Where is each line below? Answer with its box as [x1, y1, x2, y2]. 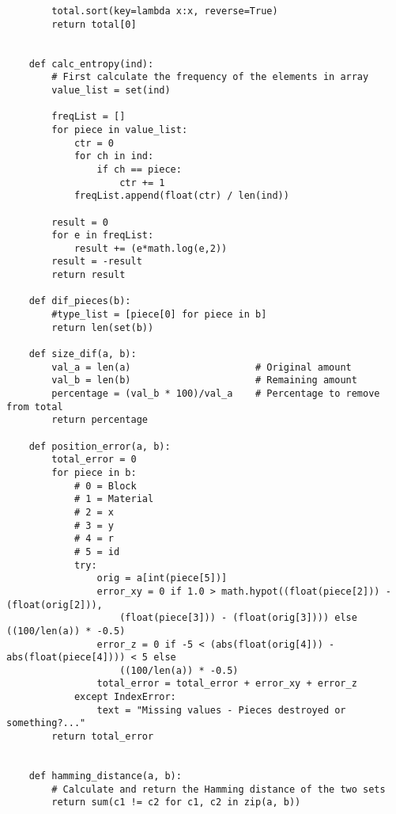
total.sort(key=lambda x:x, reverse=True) [51, 6, 278, 17]
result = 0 [51, 216, 108, 228]
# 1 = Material [74, 493, 154, 505]
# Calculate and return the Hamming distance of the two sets [51, 783, 386, 795]
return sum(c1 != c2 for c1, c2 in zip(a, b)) [51, 797, 301, 808]
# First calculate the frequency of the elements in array [51, 71, 369, 83]
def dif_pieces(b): [28, 295, 131, 307]
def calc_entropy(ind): [28, 58, 154, 70]
